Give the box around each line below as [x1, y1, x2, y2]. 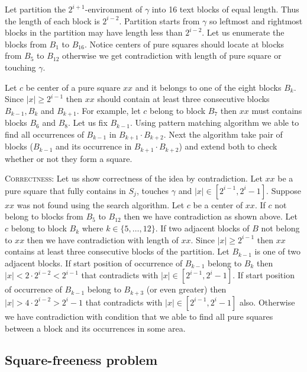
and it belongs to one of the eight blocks [135, 81, 282, 93]
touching [5, 61, 36, 73]
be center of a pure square [25, 81, 121, 93]
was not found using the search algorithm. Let [17, 198, 185, 211]
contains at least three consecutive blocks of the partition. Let [5, 245, 230, 257]
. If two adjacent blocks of [155, 222, 250, 234]
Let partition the [5, 3, 66, 15]
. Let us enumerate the [202, 26, 285, 39]
